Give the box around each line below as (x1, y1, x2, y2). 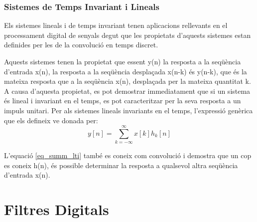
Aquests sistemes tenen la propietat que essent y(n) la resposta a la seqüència (4, 56, 241, 66)
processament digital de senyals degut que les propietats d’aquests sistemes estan (4, 29, 251, 40)
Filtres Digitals (4, 199, 109, 220)
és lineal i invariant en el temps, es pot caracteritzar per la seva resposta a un (4, 95, 241, 106)
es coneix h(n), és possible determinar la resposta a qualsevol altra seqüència (4, 160, 238, 170)
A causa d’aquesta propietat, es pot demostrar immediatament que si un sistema (4, 85, 251, 96)
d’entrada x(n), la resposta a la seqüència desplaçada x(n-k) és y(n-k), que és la (4, 66, 247, 76)
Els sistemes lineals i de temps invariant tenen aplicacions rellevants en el (4, 20, 228, 30)
